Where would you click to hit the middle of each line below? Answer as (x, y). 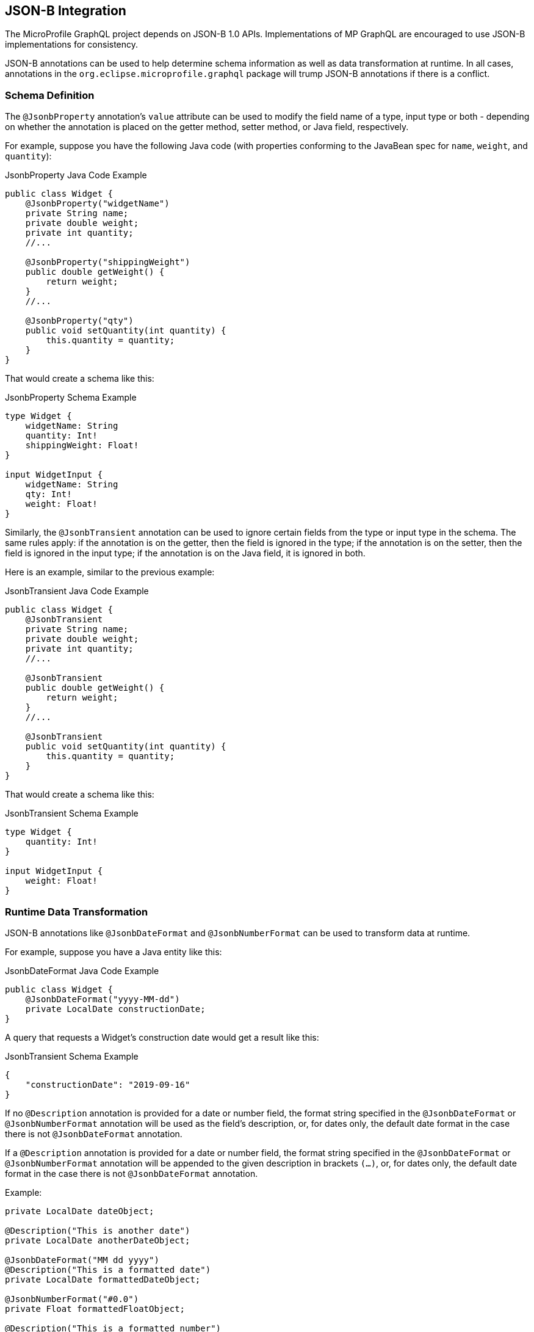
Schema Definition (50, 95)
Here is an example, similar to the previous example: (110, 572)
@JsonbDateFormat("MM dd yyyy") (82, 1260)
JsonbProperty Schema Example (71, 398)
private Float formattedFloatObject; (95, 1308)
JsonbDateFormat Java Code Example (82, 970)
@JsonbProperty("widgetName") (97, 204)
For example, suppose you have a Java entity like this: (114, 952)
